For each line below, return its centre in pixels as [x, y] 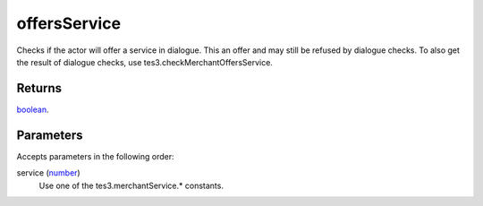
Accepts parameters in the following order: [95, 156]
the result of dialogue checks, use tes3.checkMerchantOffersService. [144, 62]
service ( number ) [48, 173]
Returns [39, 88]
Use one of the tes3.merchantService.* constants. [131, 185]
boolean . [33, 109]
